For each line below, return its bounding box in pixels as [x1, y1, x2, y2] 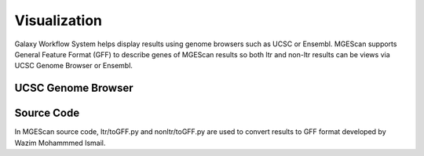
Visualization [14, 12, 102, 29]
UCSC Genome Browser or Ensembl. [14, 61, 133, 71]
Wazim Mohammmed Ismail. [14, 138, 106, 147]
